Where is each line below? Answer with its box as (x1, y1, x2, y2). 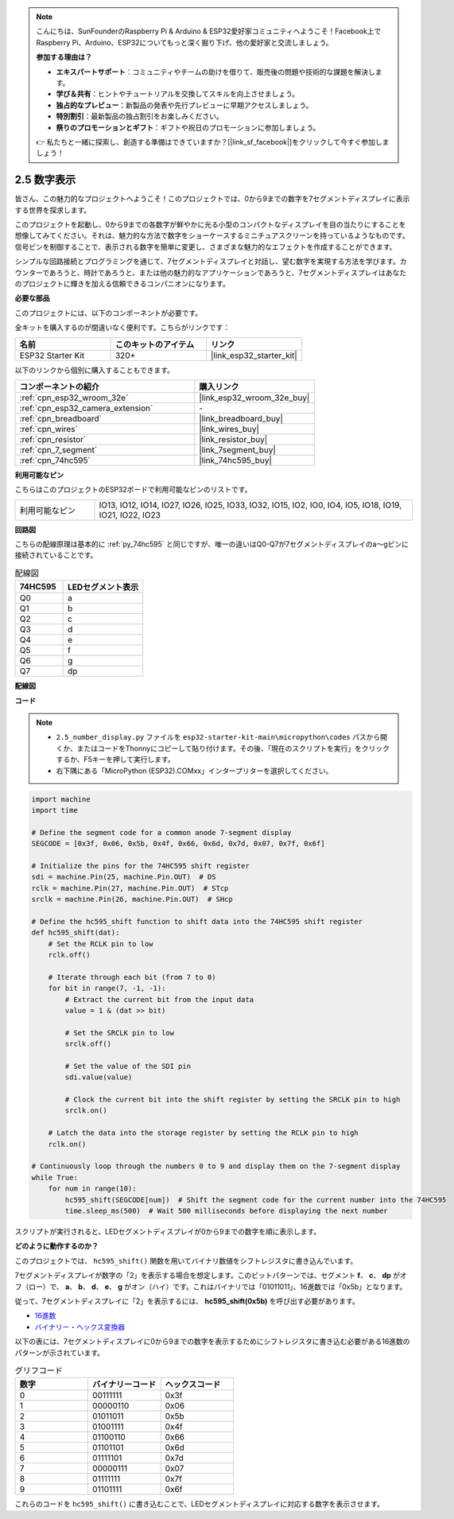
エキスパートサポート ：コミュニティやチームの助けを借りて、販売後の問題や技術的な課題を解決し (56, 67, 375, 76)
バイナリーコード (92, 1379, 157, 1390)
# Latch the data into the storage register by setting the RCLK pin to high (48, 1129, 359, 1137)
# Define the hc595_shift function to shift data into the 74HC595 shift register (31, 917, 363, 926)
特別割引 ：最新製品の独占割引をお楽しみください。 (56, 111, 223, 121)
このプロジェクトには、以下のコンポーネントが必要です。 (14, 308, 203, 317)
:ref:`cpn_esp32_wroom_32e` (19, 392, 129, 403)
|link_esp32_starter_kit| (211, 350, 297, 361)
